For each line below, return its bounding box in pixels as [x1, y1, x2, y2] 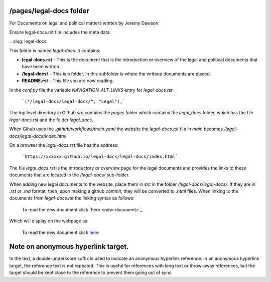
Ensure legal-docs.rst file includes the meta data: [9, 29, 111, 35]
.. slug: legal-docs [9, 38, 47, 45]
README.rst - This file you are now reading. [22, 78, 114, 84]
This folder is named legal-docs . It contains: [9, 48, 100, 54]
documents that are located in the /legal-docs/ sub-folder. [9, 172, 130, 178]
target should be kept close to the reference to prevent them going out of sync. [9, 269, 173, 275]
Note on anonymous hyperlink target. [9, 242, 129, 251]
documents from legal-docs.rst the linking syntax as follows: [9, 195, 135, 201]
